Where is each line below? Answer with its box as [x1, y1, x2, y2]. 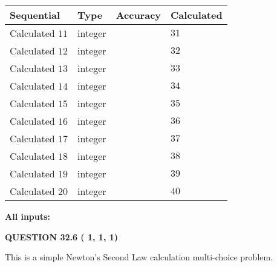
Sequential [10, 8, 60, 22]
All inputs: [5, 210, 50, 222]
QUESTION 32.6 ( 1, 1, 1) [5, 230, 119, 243]
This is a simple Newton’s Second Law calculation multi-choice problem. [5, 251, 273, 263]
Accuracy [116, 8, 161, 22]
